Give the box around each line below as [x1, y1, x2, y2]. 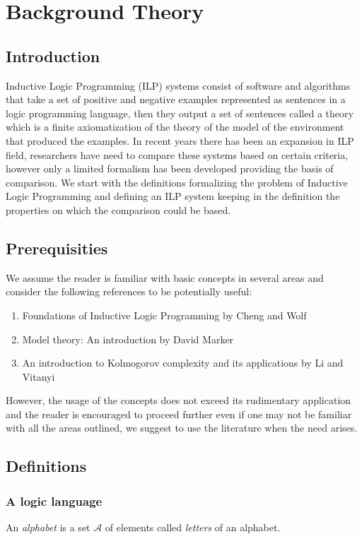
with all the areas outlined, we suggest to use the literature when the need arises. [6, 420, 358, 435]
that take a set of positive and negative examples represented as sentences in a [6, 92, 346, 107]
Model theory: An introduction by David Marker [22, 331, 234, 346]
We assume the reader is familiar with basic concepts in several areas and [6, 270, 324, 285]
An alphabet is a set [6, 520, 90, 535]
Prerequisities [6, 237, 108, 259]
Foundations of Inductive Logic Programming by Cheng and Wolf [22, 307, 307, 322]
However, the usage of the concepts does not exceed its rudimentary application [6, 393, 351, 408]
